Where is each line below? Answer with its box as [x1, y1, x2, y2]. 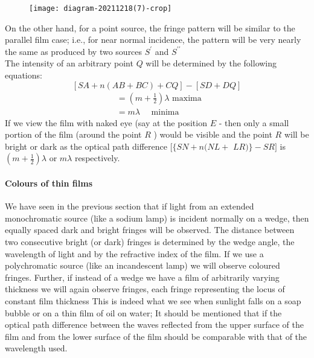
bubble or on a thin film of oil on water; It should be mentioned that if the [5, 306, 282, 319]
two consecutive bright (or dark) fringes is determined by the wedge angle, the [5, 235, 295, 248]
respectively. [74, 152, 120, 164]
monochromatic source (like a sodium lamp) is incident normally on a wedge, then [5, 211, 309, 224]
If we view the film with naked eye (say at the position [5, 116, 207, 129]
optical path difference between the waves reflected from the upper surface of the [5, 318, 304, 331]
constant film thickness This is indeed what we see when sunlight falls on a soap [5, 295, 301, 307]
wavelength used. [5, 342, 68, 354]
